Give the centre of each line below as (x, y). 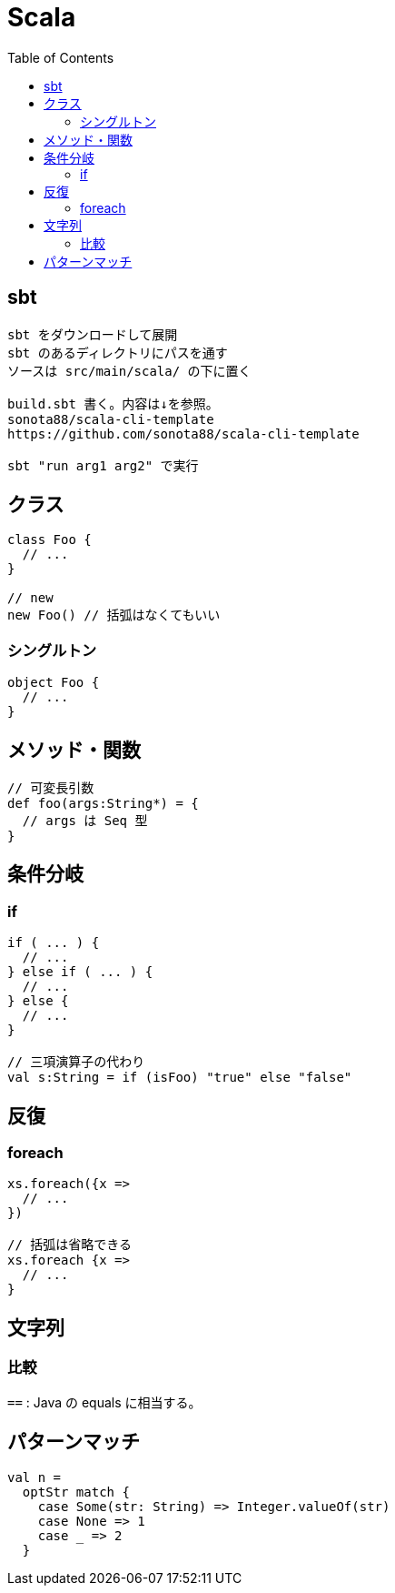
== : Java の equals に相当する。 (104, 1402)
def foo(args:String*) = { (103, 804)
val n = (35, 1477)
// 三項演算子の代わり (76, 1062)
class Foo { (49, 540)
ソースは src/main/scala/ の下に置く (129, 371)
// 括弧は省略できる (70, 1245)
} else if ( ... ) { (80, 972)
